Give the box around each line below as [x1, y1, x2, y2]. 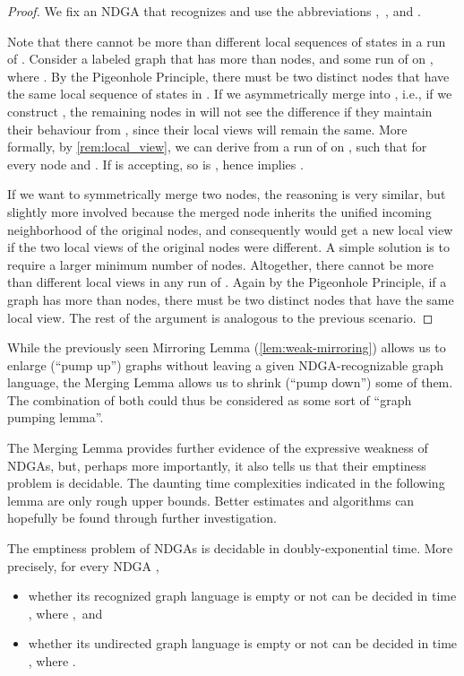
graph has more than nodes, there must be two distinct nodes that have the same [7, 290, 454, 308]
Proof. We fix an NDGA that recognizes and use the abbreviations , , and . [7, 2, 421, 20]
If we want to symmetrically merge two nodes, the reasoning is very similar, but [7, 185, 446, 204]
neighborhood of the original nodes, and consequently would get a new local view [7, 220, 453, 238]
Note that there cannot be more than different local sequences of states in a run [7, 31, 446, 50]
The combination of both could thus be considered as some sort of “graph [7, 390, 412, 409]
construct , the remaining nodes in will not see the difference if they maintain [7, 101, 433, 120]
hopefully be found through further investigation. [7, 508, 277, 527]
